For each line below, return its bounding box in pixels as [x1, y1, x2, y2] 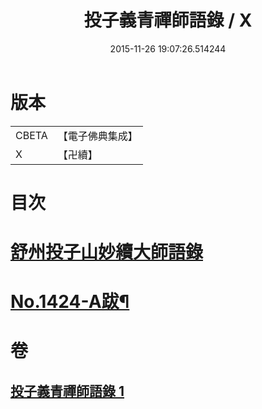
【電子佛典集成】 [57, 129, 138, 143]
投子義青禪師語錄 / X [83, 9, 253, 32]
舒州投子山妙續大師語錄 [10, 241, 204, 264]
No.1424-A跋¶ [10, 291, 130, 313]
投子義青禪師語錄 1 [10, 382, 125, 400]
